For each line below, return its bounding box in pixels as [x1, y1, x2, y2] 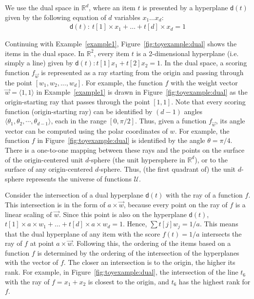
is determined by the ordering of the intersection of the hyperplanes [37, 247, 239, 258]
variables [114, 12, 140, 22]
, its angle [215, 116, 245, 126]
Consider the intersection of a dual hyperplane [5, 190, 143, 200]
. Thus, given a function [135, 116, 207, 126]
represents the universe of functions [26, 173, 132, 183]
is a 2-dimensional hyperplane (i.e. [136, 48, 239, 58]
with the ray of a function [165, 190, 243, 200]
